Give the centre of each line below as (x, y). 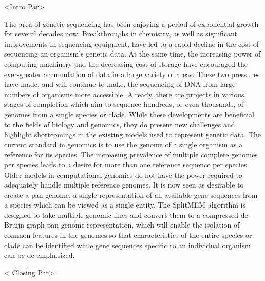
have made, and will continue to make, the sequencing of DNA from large (120, 84)
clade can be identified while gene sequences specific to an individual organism (127, 245)
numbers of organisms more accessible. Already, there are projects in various (124, 94)
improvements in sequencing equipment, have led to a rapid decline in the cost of (132, 43)
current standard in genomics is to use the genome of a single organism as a (124, 144)
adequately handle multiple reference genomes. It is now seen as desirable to (124, 185)
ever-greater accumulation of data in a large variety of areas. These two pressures (132, 74)
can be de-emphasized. (40, 255)
